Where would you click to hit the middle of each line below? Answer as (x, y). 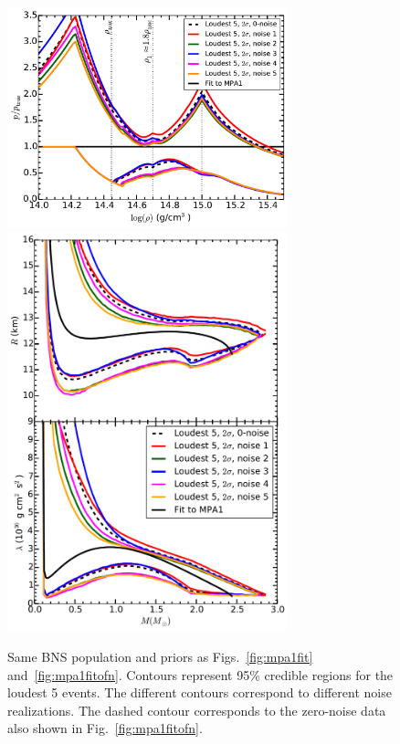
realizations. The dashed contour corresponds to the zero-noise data (197, 710)
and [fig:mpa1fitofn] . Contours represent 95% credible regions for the (200, 674)
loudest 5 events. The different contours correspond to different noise (200, 692)
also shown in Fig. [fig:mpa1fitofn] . (105, 728)
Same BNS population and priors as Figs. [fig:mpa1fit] (160, 657)
